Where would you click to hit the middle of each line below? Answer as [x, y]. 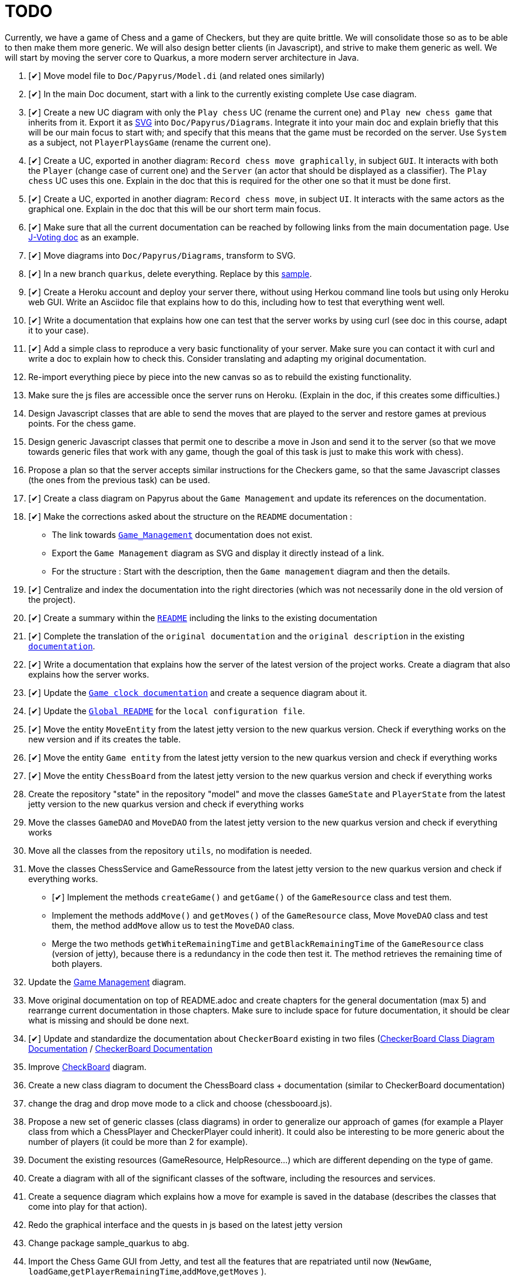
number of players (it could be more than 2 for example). [138, 1141]
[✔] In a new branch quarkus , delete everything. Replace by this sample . [170, 273]
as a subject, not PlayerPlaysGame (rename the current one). [150, 142]
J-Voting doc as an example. [84, 237]
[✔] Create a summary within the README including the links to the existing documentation [203, 618]
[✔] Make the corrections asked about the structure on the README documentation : [190, 516]
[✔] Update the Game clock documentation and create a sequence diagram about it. [198, 692]
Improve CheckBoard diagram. [87, 1067]
